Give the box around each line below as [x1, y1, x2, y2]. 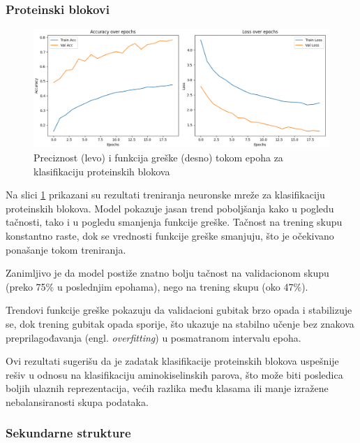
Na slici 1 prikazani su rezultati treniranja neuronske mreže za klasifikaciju [6, 187, 325, 202]
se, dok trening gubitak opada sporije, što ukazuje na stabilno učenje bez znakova [6, 316, 354, 331]
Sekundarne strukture [6, 424, 131, 442]
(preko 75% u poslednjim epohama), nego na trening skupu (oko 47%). [6, 279, 308, 293]
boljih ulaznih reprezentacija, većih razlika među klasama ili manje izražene [6, 381, 329, 395]
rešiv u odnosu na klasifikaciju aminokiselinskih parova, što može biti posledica [6, 367, 343, 382]
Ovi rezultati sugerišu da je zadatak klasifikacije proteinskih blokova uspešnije [6, 354, 339, 368]
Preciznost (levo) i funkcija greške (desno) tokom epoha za [33, 150, 283, 164]
